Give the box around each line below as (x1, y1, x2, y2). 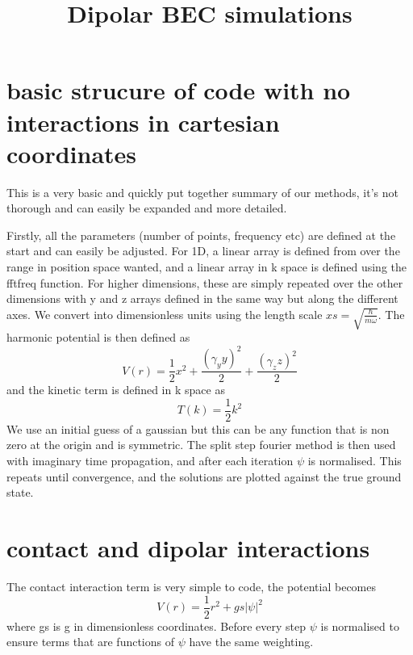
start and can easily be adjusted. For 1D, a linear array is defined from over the (6, 242, 400, 259)
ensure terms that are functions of (6, 633, 175, 650)
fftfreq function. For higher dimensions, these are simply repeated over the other (6, 274, 403, 291)
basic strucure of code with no (6, 73, 351, 107)
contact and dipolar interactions (6, 531, 370, 565)
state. (6, 484, 34, 501)
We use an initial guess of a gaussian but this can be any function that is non (6, 420, 390, 437)
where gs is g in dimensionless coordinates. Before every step (6, 617, 307, 634)
